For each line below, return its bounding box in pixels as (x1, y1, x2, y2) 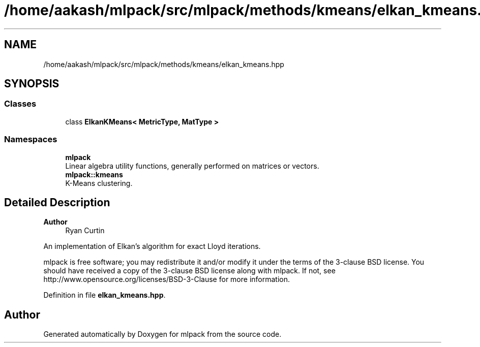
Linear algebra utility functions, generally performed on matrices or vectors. (65, 161, 319, 170)
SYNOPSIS (4, 77, 59, 90)
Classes (4, 99, 37, 109)
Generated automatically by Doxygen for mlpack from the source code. (43, 330, 282, 339)
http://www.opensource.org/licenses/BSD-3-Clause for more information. (43, 275, 290, 284)
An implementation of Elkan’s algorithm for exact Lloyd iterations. (43, 242, 261, 251)
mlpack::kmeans (65, 170, 123, 179)
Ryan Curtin (65, 226, 105, 235)
